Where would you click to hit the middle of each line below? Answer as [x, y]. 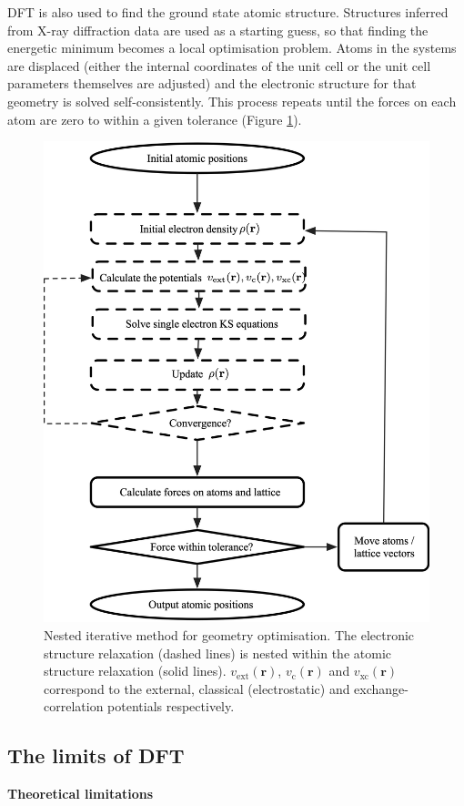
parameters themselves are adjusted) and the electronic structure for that [212, 83]
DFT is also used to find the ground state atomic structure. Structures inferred [228, 12]
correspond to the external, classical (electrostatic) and [197, 688]
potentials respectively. [171, 706]
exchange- [381, 688]
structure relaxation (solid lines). [135, 671]
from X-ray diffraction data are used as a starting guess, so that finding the [218, 30]
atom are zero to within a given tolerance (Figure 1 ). [155, 119]
